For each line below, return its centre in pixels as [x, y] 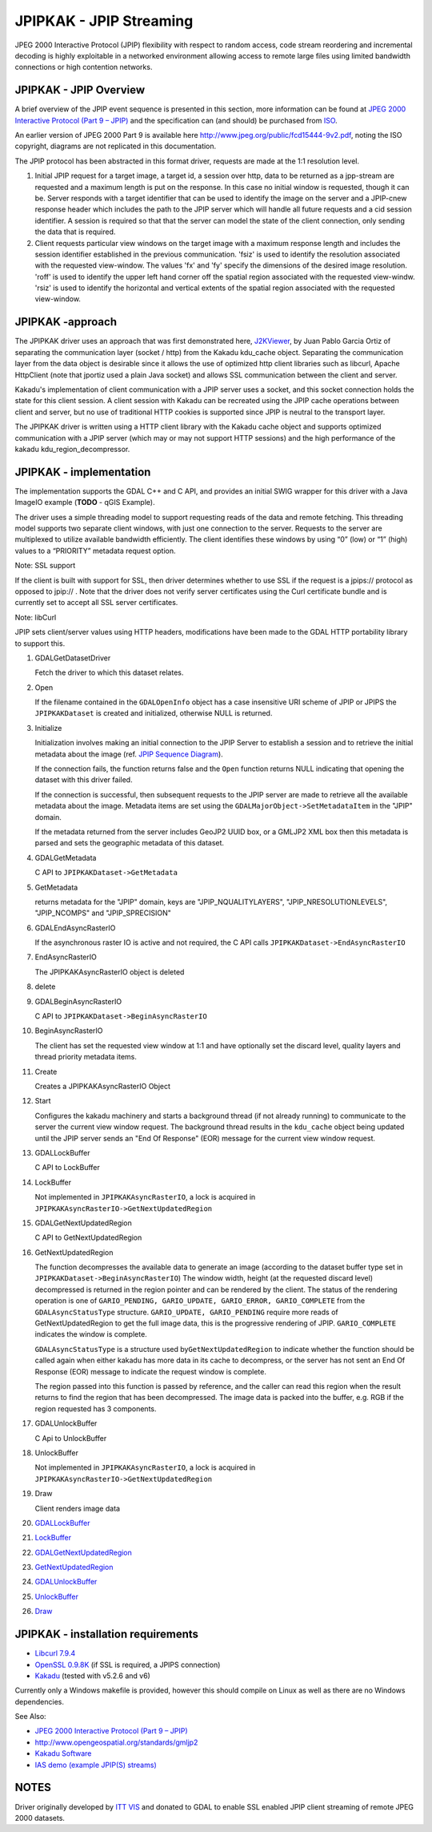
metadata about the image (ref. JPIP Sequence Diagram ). [129, 754]
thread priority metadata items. [86, 1057]
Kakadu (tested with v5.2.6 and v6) [93, 1676]
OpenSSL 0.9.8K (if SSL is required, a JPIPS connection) [128, 1665]
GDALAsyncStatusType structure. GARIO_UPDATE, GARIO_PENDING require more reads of [187, 1312]
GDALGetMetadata [66, 857]
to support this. [40, 643]
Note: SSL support [45, 566]
